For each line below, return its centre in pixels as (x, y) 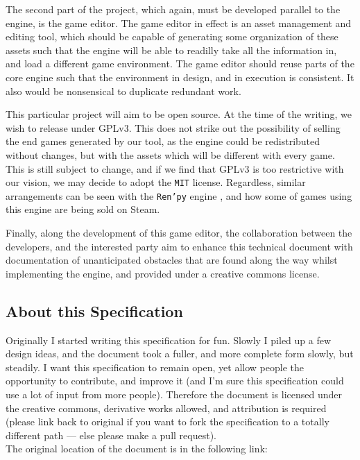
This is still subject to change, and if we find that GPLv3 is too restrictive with (175, 168)
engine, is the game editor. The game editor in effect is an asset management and (179, 23)
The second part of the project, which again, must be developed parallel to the (173, 9)
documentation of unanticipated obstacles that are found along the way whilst (172, 260)
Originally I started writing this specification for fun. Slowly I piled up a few (169, 340)
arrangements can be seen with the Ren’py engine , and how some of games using (179, 195)
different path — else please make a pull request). (111, 435)
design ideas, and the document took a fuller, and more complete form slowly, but (180, 353)
